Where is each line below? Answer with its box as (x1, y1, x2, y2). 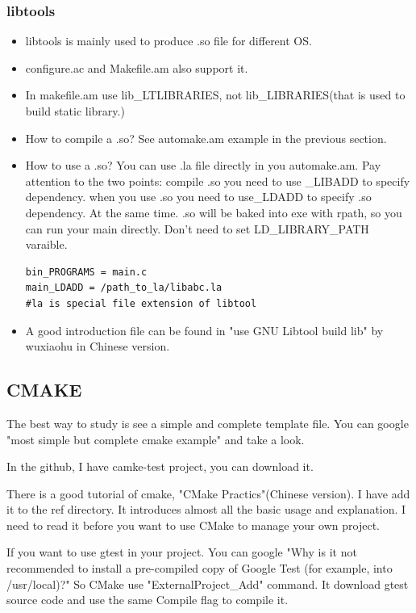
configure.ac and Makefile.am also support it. (25, 59, 248, 76)
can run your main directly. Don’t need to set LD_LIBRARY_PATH (25, 220, 369, 237)
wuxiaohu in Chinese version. (25, 338, 170, 355)
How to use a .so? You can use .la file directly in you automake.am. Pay (25, 157, 381, 174)
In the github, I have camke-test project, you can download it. (6, 458, 314, 475)
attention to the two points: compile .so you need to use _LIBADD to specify (25, 172, 410, 189)
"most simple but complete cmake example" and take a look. (6, 430, 305, 447)
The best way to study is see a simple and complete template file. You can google (6, 414, 409, 431)
